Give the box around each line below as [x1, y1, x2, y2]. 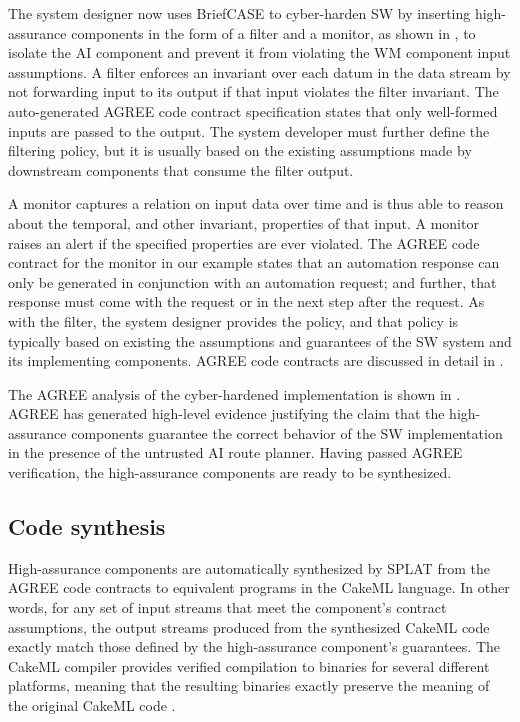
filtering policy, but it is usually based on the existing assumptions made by [8, 140, 472, 161]
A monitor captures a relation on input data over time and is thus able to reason [8, 193, 504, 214]
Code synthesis [8, 511, 166, 542]
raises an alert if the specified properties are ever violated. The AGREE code [8, 232, 480, 253]
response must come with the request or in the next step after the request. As [8, 291, 485, 312]
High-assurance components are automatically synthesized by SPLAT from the [8, 557, 490, 578]
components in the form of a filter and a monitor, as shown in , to [71, 22, 476, 43]
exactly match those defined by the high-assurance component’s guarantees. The [8, 636, 500, 657]
